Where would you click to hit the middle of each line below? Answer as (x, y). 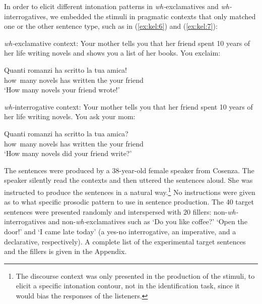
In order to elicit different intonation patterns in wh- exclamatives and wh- (118, 6)
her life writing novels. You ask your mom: (70, 116)
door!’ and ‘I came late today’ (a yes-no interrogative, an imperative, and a (120, 231)
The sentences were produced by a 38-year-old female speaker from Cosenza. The (129, 170)
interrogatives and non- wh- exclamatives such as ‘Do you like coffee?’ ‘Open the (126, 221)
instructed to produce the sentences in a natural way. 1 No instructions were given (130, 191)
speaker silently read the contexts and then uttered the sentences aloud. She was (128, 180)
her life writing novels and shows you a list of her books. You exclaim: (112, 53)
